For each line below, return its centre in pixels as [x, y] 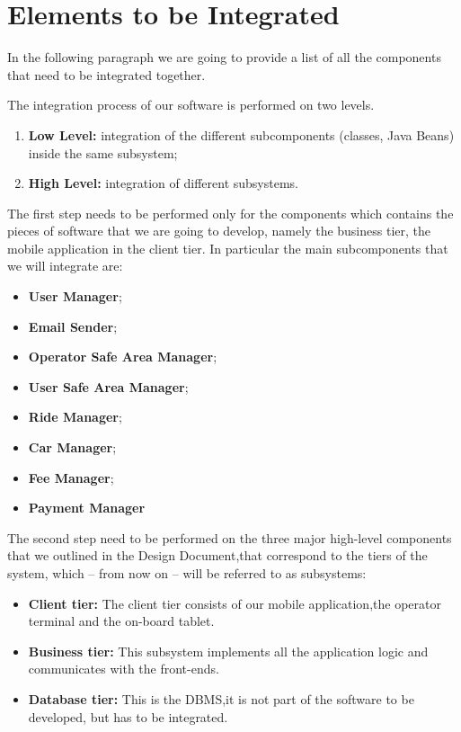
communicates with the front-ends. [124, 669]
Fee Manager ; [71, 477]
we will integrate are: [65, 266]
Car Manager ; [72, 447]
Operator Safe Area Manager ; [123, 357]
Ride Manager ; [75, 417]
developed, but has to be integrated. [128, 716]
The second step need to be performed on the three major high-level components [230, 537]
